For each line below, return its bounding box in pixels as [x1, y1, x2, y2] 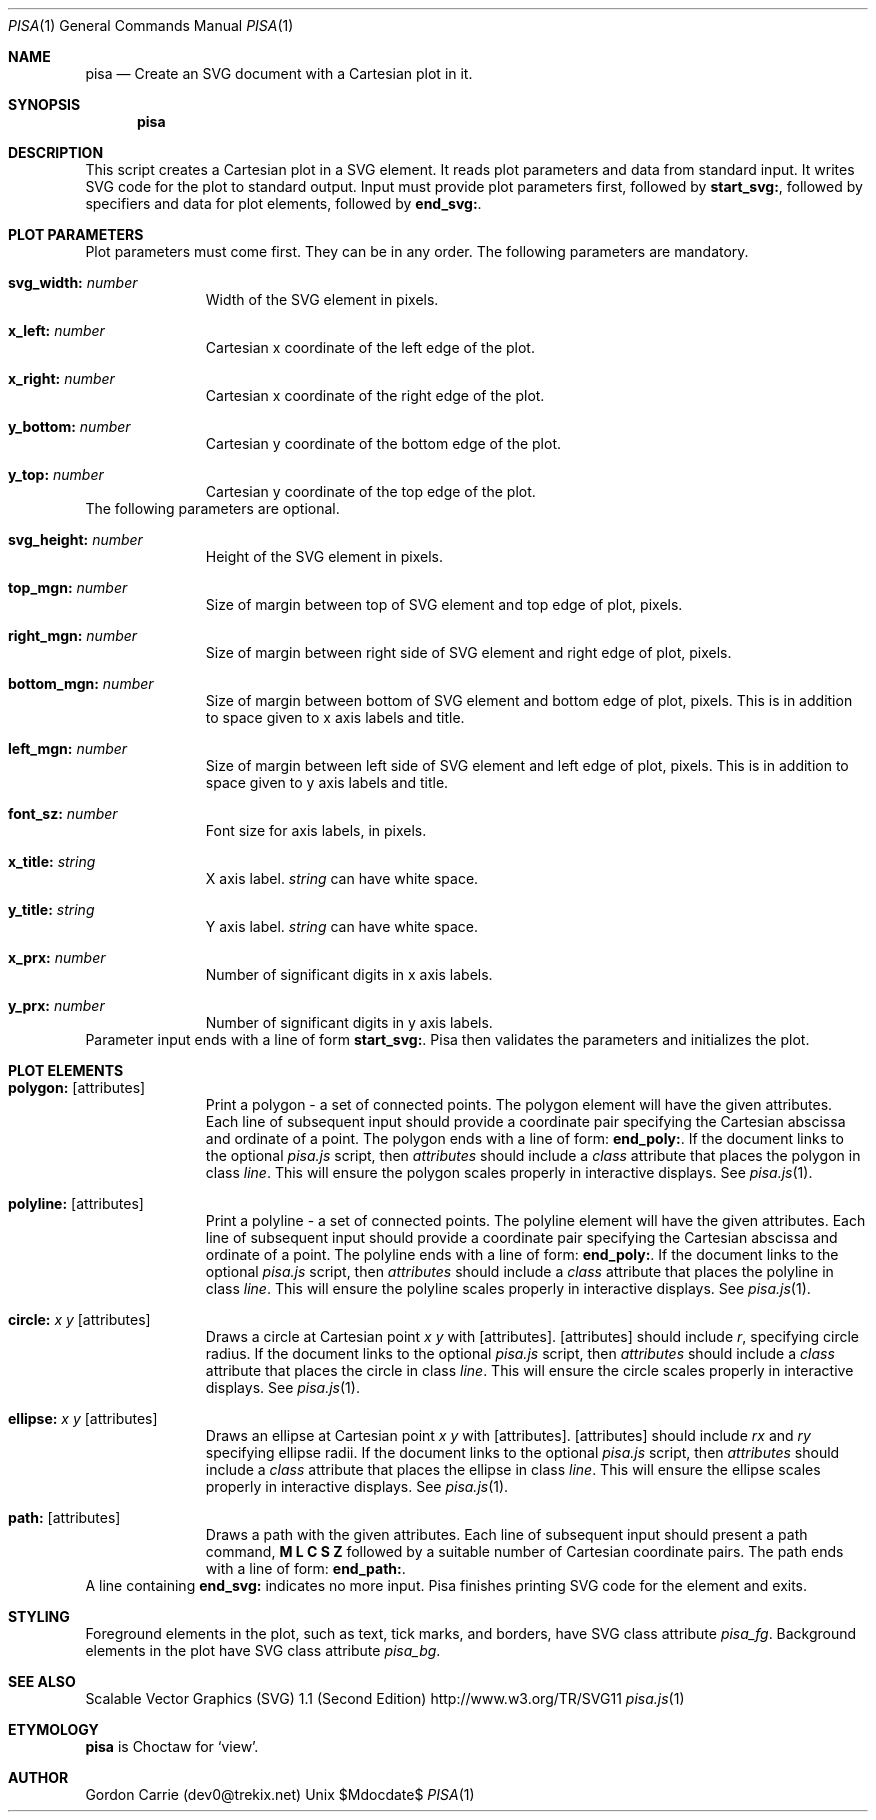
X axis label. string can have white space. [205, 870, 479, 887]
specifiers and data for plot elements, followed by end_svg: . [85, 195, 482, 212]
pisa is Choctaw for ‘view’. [85, 1738, 259, 1755]
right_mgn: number [8, 627, 138, 644]
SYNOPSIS [8, 96, 81, 113]
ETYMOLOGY [8, 1721, 99, 1738]
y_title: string [8, 901, 95, 918]
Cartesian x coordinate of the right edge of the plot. [205, 387, 545, 404]
